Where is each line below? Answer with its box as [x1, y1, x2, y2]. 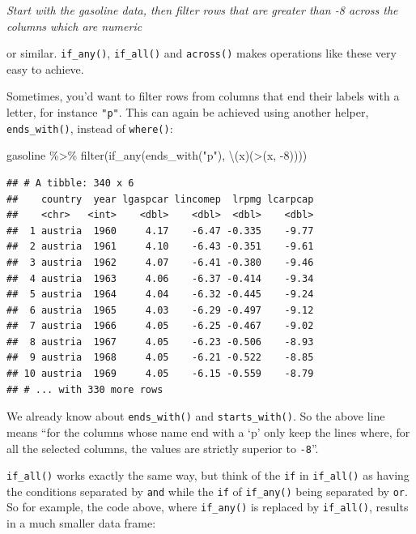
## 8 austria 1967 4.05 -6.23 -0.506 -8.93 [6, 335, 314, 348]
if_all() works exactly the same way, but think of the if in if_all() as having [6, 467, 410, 484]
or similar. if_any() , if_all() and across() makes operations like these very [6, 45, 397, 62]
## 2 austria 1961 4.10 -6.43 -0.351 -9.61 [6, 241, 314, 253]
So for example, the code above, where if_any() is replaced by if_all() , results [6, 498, 409, 515]
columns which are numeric [6, 17, 142, 34]
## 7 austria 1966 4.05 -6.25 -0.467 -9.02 [6, 320, 314, 332]
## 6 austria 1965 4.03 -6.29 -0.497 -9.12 [6, 304, 314, 316]
